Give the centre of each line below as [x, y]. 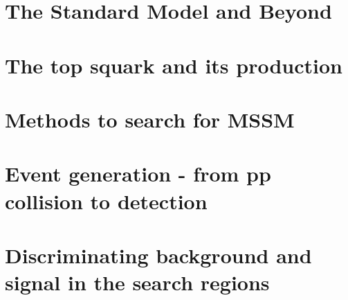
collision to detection [106, 201]
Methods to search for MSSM [150, 119]
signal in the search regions [137, 282]
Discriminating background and [158, 255]
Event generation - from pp [138, 174]
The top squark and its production [174, 65]
